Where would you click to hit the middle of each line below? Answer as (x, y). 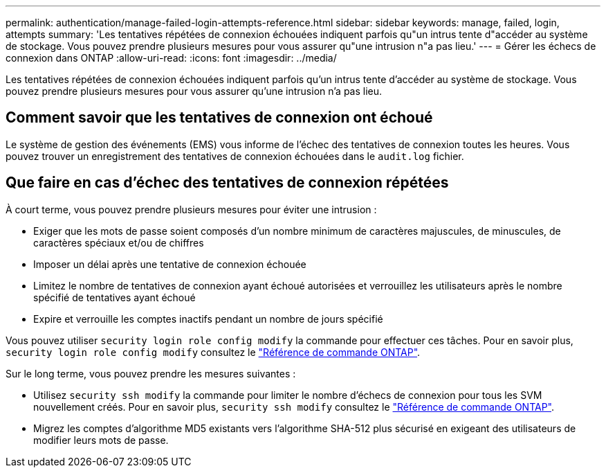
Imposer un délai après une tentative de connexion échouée (170, 264)
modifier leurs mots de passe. (101, 440)
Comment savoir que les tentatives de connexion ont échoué (219, 118)
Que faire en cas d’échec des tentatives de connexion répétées (227, 183)
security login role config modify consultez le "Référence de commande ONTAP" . (213, 352)
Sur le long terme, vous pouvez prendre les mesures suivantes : (151, 373)
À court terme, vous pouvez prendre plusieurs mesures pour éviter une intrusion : (191, 209)
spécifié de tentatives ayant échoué (114, 297)
